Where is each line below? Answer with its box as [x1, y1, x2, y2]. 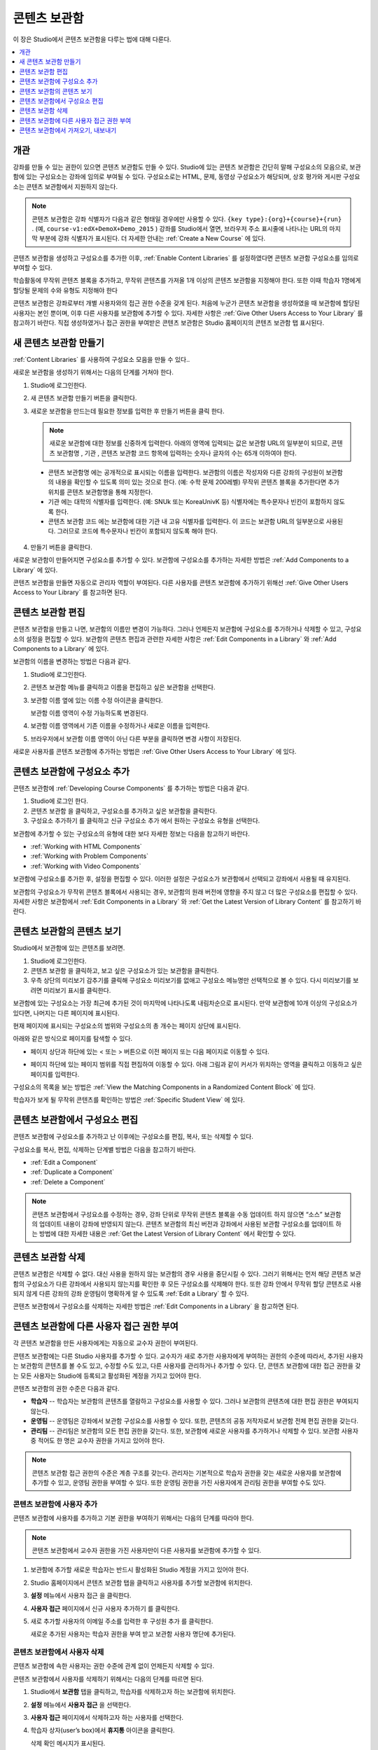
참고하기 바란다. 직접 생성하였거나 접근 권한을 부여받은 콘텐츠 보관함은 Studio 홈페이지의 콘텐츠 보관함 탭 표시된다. [13, 318, 325, 327]
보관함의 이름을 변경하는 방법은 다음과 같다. [13, 657, 131, 666]
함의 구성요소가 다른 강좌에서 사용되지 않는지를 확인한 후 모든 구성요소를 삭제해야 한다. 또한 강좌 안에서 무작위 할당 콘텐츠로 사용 [13, 1280, 362, 1288]
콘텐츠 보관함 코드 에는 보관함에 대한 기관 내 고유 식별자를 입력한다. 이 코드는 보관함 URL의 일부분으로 [48, 517, 325, 526]
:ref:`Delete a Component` [30, 1177, 106, 1186]
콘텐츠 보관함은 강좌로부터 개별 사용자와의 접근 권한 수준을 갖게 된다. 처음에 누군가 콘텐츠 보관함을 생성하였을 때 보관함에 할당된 [13, 299, 360, 307]
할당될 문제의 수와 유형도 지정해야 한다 [13, 286, 118, 294]
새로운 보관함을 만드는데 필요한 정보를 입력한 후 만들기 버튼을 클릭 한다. [30, 407, 225, 415]
